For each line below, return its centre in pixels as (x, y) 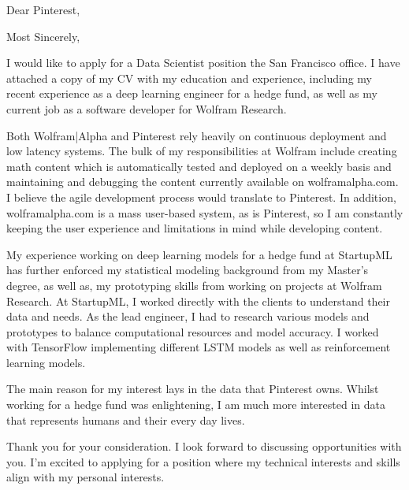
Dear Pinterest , (43, 9)
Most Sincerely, (43, 36)
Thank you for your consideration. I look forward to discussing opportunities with (204, 446)
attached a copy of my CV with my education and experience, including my (189, 78)
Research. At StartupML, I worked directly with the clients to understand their (198, 301)
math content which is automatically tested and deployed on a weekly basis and (199, 166)
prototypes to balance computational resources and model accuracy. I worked (193, 331)
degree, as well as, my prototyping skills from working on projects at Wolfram (194, 285)
